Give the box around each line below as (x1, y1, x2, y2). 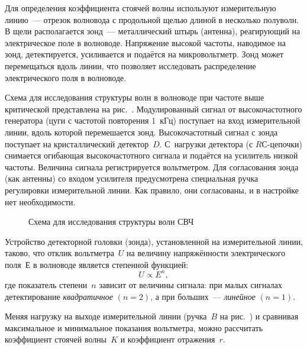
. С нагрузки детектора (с (159, 137, 253, 150)
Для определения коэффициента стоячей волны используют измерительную (5, 2, 276, 14)
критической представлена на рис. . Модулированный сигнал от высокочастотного (5, 102, 302, 115)
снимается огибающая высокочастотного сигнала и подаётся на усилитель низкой (5, 149, 298, 161)
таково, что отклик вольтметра (5, 247, 114, 259)
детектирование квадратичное (5, 290, 113, 302)
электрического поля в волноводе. (5, 71, 127, 83)
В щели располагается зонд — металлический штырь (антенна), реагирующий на (5, 25, 300, 37)
